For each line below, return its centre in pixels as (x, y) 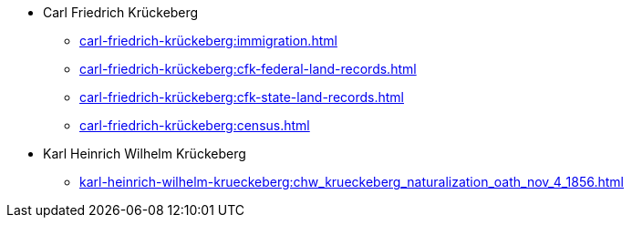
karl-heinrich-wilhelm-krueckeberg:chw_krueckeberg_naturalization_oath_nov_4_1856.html (352, 182)
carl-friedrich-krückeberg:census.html (195, 125)
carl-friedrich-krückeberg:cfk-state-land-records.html (242, 97)
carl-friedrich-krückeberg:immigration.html (208, 41)
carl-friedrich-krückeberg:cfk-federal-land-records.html (248, 69)
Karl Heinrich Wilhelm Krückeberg (145, 153)
